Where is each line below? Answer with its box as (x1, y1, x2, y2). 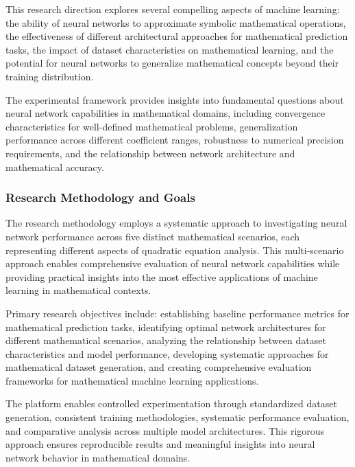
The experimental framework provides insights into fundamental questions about (5, 92, 344, 106)
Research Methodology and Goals (5, 189, 195, 206)
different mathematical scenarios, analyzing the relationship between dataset (5, 333, 326, 348)
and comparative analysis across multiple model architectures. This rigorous (5, 423, 325, 437)
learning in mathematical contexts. (5, 283, 151, 297)
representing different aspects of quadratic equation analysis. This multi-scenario (5, 242, 344, 257)
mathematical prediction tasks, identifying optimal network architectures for (5, 319, 326, 334)
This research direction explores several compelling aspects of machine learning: (5, 2, 340, 16)
